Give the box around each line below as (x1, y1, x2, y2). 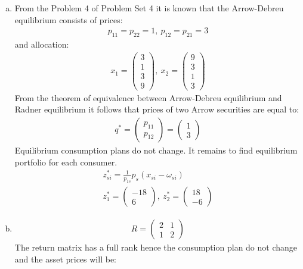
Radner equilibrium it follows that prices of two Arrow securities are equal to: (14, 103, 299, 115)
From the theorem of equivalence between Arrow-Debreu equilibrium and (14, 91, 282, 104)
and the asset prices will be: (14, 252, 116, 265)
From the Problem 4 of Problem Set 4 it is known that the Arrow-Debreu (14, 2, 284, 14)
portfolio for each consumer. (14, 155, 118, 168)
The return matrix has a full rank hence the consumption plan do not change (14, 241, 298, 254)
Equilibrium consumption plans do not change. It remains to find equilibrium (14, 144, 298, 157)
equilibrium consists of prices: (14, 13, 123, 26)
